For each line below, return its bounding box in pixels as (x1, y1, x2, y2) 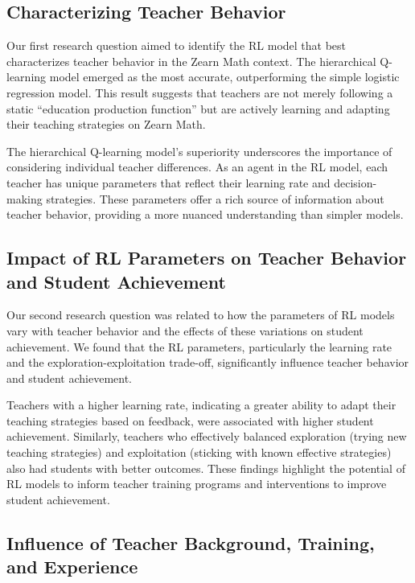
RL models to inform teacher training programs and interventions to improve (6, 475, 387, 492)
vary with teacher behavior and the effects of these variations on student (6, 322, 364, 339)
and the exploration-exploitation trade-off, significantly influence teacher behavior (6, 354, 409, 371)
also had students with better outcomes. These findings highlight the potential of (6, 459, 405, 476)
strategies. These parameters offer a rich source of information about (46, 190, 384, 207)
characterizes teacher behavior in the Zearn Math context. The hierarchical (6, 52, 376, 69)
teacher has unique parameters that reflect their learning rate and (6, 174, 331, 191)
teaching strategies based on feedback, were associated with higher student (6, 412, 374, 429)
